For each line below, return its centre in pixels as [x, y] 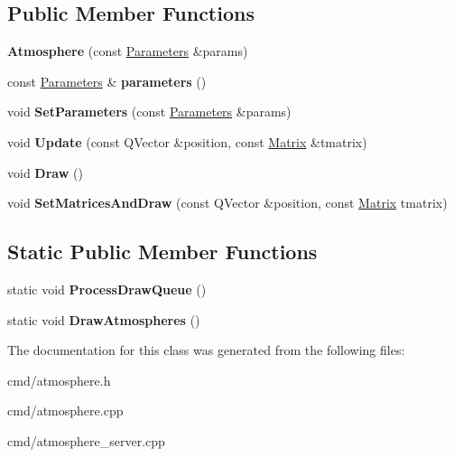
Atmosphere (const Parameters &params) [128, 51]
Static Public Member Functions [162, 252]
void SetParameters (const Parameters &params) [149, 112]
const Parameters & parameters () [107, 81]
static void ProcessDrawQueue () [107, 289]
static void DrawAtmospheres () [104, 319]
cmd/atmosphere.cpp [65, 410]
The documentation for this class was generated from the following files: [206, 350]
